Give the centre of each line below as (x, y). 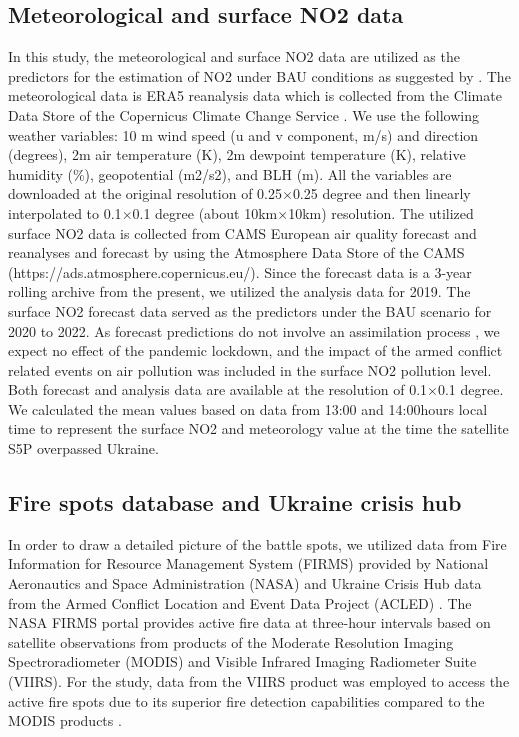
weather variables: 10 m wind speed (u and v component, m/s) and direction (243, 134)
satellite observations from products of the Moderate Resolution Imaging (231, 641)
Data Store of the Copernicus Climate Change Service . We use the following (244, 114)
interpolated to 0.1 (65, 212)
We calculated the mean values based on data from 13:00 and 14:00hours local (248, 408)
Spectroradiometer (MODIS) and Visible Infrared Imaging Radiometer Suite (242, 661)
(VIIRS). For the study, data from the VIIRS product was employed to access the (259, 681)
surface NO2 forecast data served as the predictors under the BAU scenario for (250, 310)
